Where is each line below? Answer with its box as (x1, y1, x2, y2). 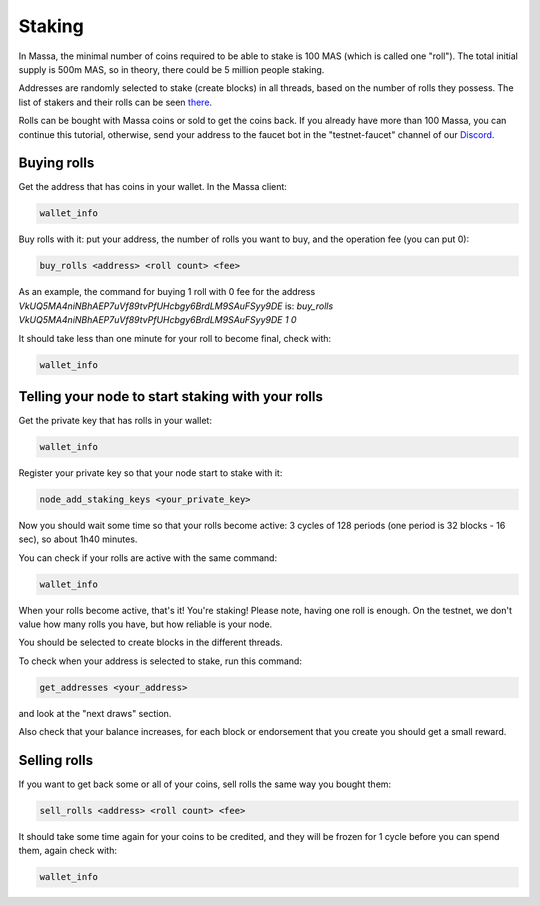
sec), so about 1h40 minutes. (18, 533, 138, 545)
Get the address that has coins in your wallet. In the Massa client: (18, 181, 287, 193)
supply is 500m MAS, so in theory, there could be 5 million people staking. (18, 63, 325, 75)
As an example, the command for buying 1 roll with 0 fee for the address (18, 286, 316, 298)
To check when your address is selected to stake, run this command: (18, 655, 302, 667)
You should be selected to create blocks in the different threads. (18, 636, 284, 649)
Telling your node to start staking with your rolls (18, 388, 324, 405)
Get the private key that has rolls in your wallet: (18, 415, 212, 426)
